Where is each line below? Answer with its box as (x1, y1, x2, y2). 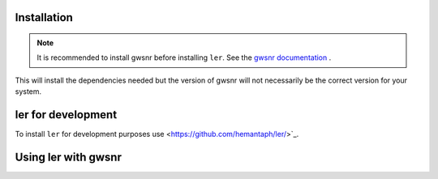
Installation (15, 11, 73, 24)
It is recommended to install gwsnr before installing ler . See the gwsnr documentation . (36, 53, 332, 62)
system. (15, 87, 42, 96)
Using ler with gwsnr (15, 150, 122, 164)
